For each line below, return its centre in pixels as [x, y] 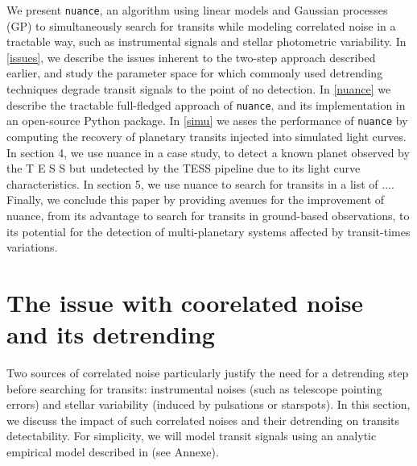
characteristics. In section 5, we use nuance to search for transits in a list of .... [200, 183]
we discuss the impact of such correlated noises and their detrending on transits [203, 420]
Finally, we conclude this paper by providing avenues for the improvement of [196, 200]
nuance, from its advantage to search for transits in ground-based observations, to [208, 215]
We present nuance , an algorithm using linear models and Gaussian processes [197, 10]
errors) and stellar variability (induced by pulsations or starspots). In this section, [208, 404]
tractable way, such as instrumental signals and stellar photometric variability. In [206, 42]
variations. [32, 247]
